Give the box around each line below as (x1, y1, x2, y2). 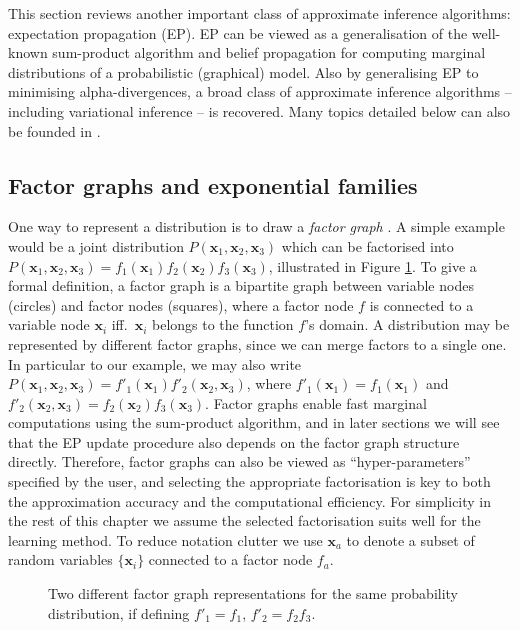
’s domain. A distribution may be (305, 314, 510, 335)
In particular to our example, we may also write (8, 353, 302, 374)
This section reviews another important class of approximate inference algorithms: (8, 3, 511, 23)
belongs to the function (152, 314, 294, 335)
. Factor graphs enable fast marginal (205, 392, 427, 413)
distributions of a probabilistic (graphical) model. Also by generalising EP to (8, 61, 479, 82)
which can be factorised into (281, 235, 454, 256)
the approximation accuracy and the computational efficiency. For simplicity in (8, 490, 492, 511)
